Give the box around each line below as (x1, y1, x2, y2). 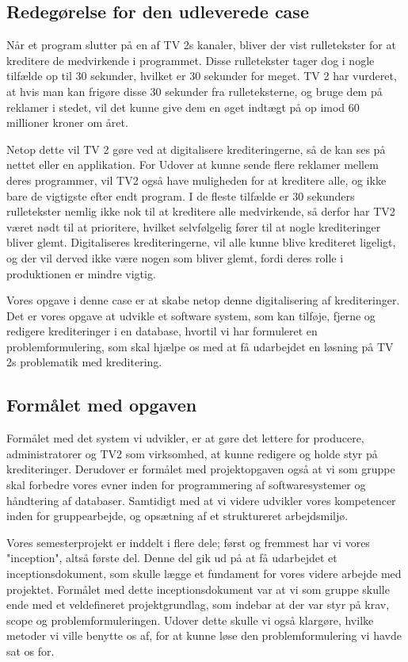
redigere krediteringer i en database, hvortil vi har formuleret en (6, 323, 318, 339)
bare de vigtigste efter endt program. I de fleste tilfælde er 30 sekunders (6, 187, 355, 204)
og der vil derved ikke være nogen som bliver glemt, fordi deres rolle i (6, 249, 344, 266)
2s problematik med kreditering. (6, 354, 162, 370)
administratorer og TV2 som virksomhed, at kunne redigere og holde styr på (6, 445, 378, 461)
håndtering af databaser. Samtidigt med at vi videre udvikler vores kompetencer (6, 492, 396, 508)
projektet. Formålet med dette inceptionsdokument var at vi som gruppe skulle (6, 580, 390, 597)
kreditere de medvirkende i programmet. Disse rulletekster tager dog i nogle (6, 52, 375, 68)
